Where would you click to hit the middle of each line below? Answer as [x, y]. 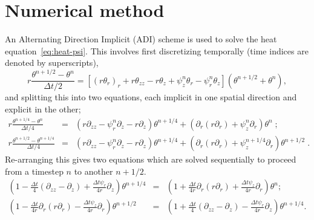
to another [93, 171]
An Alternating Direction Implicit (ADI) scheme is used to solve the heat [141, 39]
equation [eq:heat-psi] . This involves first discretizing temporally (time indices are [157, 50]
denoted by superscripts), [52, 63]
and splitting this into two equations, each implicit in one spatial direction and [151, 97]
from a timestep [34, 171]
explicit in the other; [43, 109]
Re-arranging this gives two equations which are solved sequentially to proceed [151, 159]
